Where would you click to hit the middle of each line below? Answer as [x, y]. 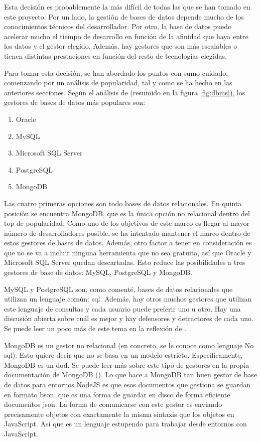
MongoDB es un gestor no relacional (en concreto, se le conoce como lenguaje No [129, 345]
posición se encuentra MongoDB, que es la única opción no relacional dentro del [127, 213]
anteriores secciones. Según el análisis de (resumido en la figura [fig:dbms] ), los [125, 92]
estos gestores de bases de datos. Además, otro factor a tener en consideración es [128, 243]
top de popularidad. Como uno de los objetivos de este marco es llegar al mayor [127, 223]
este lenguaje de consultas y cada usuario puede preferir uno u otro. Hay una [122, 308]
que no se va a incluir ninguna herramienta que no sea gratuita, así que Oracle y [128, 252]
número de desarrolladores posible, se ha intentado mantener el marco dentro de [127, 233]
